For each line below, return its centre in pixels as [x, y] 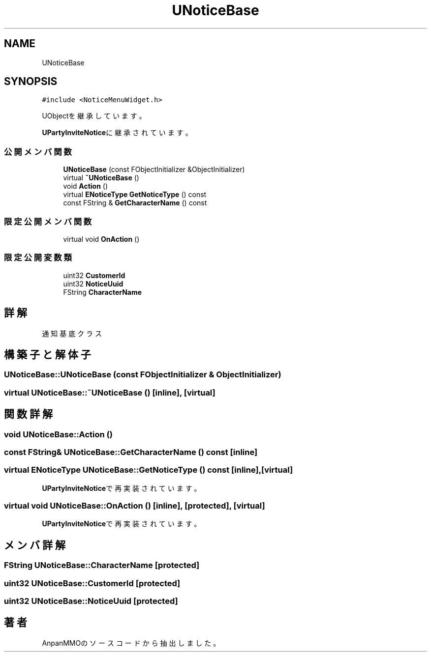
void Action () [86, 186]
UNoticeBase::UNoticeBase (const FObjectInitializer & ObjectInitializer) [143, 375]
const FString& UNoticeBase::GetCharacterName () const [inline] [131, 452]
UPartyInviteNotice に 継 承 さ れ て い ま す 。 [117, 133]
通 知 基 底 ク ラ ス [72, 333]
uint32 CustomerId [94, 275]
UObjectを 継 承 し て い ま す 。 [94, 116]
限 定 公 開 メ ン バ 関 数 [48, 221]
